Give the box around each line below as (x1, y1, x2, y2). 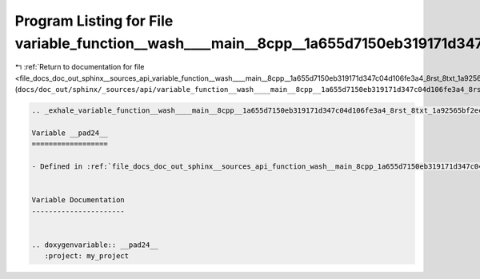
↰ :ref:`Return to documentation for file (14, 62, 145, 72)
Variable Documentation (31, 196, 126, 205)
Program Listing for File (14, 12, 174, 30)
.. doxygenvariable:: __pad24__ (31, 240, 159, 249)
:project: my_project (44, 252, 130, 261)
